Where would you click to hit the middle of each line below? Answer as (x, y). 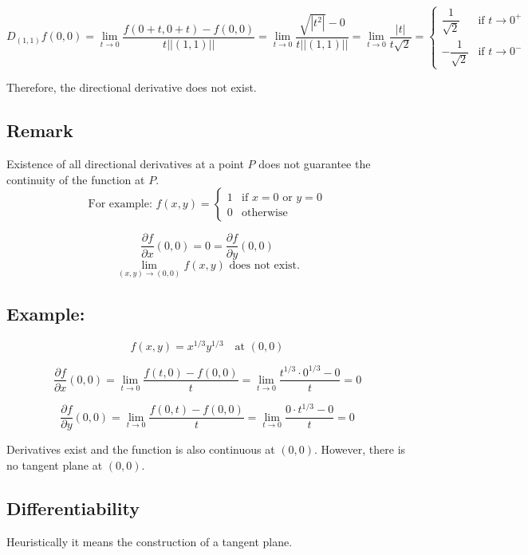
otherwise (265, 213)
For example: (120, 205)
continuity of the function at (76, 179)
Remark (40, 130)
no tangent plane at (55, 464)
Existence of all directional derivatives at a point (125, 164)
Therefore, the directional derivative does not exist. (132, 87)
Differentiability (73, 508)
